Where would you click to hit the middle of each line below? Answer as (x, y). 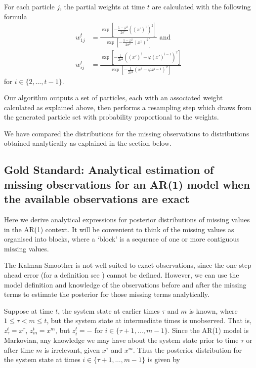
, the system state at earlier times (109, 310)
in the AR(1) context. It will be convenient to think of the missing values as (119, 229)
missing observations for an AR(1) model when (127, 184)
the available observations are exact (97, 199)
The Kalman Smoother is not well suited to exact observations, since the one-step (128, 265)
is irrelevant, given (72, 349)
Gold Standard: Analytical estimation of (109, 170)
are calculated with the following (201, 6)
